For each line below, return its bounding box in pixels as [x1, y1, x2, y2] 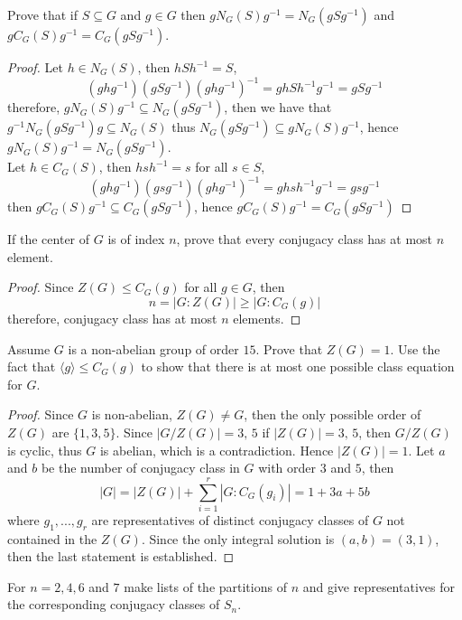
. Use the [390, 339, 440, 358]
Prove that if [7, 5, 79, 23]
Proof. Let [7, 58, 63, 76]
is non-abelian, [91, 405, 172, 424]
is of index [107, 230, 165, 249]
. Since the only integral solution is [141, 529, 335, 548]
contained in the [7, 529, 97, 548]
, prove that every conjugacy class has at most [176, 230, 433, 249]
